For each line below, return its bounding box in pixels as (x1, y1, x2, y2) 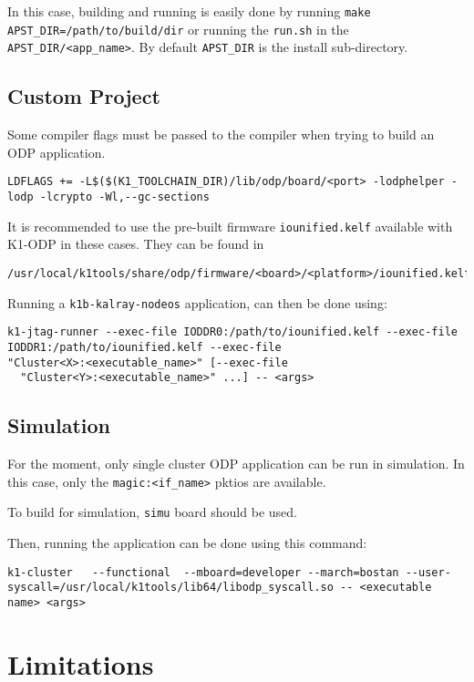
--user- (405, 565, 451, 579)
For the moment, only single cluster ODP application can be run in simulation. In (7, 454, 465, 473)
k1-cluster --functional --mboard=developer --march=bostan (7, 565, 399, 579)
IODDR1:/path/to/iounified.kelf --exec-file (7, 340, 282, 354)
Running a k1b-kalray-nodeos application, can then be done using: (7, 293, 387, 312)
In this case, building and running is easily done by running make (7, 2, 371, 20)
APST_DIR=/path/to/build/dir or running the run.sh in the (7, 19, 349, 38)
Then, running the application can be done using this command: (7, 532, 367, 552)
